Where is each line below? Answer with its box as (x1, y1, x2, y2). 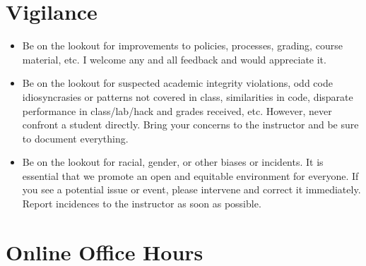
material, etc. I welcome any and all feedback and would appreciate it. (22, 52, 326, 66)
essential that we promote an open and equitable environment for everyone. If (22, 168, 359, 183)
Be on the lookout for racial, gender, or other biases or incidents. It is (22, 155, 324, 169)
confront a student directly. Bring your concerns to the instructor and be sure (22, 117, 359, 132)
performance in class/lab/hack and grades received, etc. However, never (22, 103, 332, 118)
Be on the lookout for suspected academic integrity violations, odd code (22, 75, 333, 90)
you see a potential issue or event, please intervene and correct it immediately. (22, 182, 361, 197)
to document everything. (22, 131, 129, 145)
